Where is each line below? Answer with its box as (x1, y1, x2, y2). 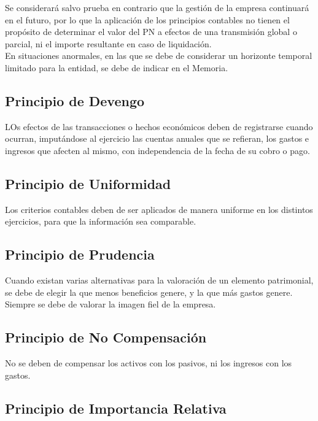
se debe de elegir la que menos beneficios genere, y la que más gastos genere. (5, 285, 293, 298)
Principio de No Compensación (5, 328, 207, 347)
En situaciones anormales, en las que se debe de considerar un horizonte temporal (5, 49, 312, 62)
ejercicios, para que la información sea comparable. (5, 215, 196, 228)
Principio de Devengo (5, 91, 145, 110)
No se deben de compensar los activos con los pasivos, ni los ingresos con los (5, 357, 292, 369)
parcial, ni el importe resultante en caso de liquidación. (5, 37, 212, 50)
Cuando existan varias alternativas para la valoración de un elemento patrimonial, (5, 274, 314, 287)
